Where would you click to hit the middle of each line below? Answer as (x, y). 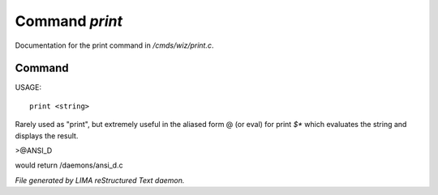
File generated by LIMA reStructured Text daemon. (100, 180)
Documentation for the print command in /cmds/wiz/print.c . (114, 45)
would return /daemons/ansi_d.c (69, 165)
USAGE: (28, 87)
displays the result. (47, 136)
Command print (69, 21)
